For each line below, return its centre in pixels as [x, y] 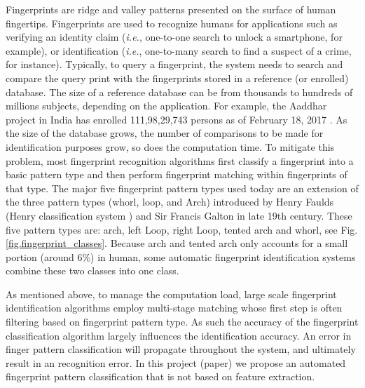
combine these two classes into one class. [92, 270]
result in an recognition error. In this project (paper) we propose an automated [176, 362]
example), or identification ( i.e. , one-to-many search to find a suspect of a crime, [179, 50]
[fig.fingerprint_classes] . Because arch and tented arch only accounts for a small [177, 243]
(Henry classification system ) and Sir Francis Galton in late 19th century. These [179, 215]
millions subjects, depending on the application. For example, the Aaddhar [166, 106]
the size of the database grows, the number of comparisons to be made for [165, 133]
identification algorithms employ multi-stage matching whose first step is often [174, 308]
